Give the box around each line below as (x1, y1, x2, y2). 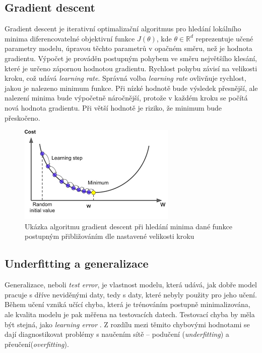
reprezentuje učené (195, 33, 253, 43)
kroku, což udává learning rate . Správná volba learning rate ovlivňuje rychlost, (5, 73, 246, 83)
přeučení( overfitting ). (5, 338, 69, 349)
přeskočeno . (5, 112, 40, 123)
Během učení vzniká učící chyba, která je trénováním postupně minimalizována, (5, 299, 250, 310)
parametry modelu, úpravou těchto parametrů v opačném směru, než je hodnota (5, 43, 252, 54)
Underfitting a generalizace (5, 256, 149, 271)
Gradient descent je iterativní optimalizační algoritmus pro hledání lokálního (5, 23, 241, 34)
